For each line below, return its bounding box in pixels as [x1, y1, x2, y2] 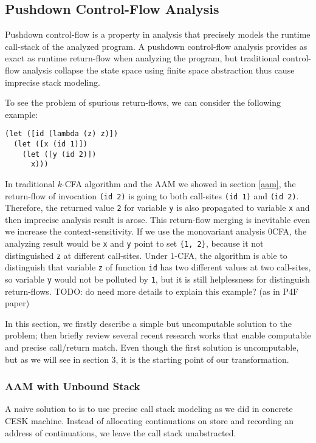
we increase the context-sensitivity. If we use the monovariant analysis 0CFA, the [5, 225, 307, 238]
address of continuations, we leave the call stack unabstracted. [5, 426, 236, 439]
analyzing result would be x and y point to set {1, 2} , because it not [5, 237, 264, 250]
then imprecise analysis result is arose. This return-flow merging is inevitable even [5, 213, 311, 225]
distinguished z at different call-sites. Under [5, 249, 168, 261]
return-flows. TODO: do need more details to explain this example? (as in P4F [5, 284, 299, 297]
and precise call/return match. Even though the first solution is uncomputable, [5, 341, 299, 354]
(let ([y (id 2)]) [22, 149, 97, 159]
